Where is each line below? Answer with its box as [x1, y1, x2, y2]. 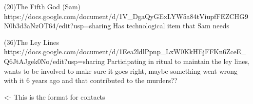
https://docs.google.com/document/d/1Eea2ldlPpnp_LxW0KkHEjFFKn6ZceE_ [4, 46, 247, 57]
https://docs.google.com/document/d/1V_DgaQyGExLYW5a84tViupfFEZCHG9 [4, 11, 249, 21]
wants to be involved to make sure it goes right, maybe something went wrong [4, 65, 238, 76]
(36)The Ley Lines [4, 37, 59, 47]
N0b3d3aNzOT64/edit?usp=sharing [4, 21, 111, 31]
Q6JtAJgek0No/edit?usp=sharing [4, 56, 105, 66]
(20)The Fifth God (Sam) [4, 1, 81, 11]
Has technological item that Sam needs [113, 21, 229, 31]
